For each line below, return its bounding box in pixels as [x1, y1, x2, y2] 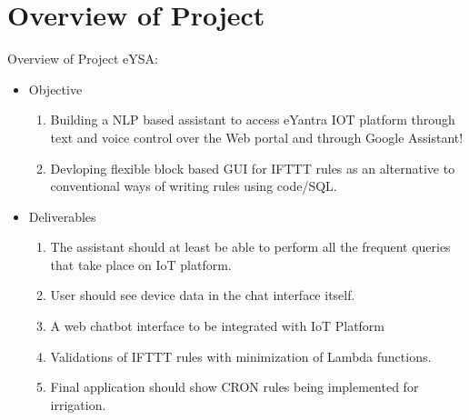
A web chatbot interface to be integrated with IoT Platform [50, 316, 385, 335]
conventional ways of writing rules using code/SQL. [50, 176, 337, 195]
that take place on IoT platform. [50, 255, 232, 274]
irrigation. [50, 395, 106, 414]
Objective [28, 79, 83, 98]
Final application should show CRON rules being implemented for [50, 377, 419, 396]
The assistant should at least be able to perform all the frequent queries [50, 237, 451, 256]
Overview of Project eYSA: [7, 49, 158, 68]
